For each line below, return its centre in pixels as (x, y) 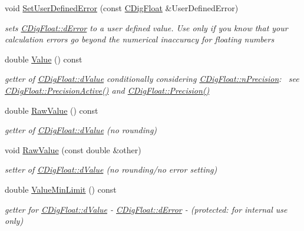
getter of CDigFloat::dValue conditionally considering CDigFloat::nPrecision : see (152, 79)
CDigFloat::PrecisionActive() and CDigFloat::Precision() (107, 90)
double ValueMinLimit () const (61, 189)
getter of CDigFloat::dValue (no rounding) (81, 130)
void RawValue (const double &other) (73, 149)
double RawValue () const (52, 110)
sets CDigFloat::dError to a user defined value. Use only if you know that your (146, 27)
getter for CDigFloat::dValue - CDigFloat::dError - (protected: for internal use (146, 209)
